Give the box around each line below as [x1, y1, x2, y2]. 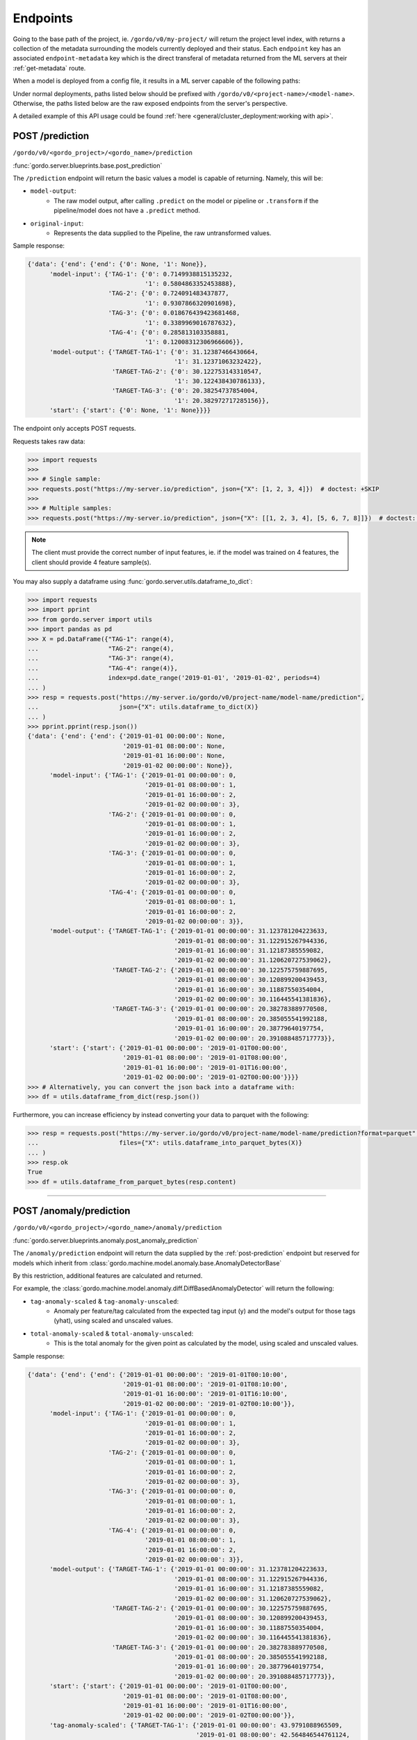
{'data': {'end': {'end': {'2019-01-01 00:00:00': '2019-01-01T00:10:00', [27, 1370, 288, 1378]
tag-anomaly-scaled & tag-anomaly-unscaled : [30, 1297, 179, 1305]
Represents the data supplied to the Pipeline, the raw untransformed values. [54, 228, 272, 237]
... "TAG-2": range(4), [27, 644, 174, 652]
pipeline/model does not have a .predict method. [54, 206, 201, 215]
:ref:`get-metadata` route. [13, 63, 86, 72]
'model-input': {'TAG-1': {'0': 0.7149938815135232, [49, 270, 233, 278]
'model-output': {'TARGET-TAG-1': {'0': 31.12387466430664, [49, 348, 259, 356]
